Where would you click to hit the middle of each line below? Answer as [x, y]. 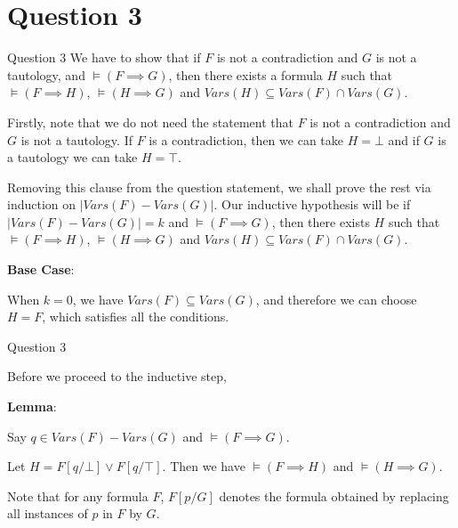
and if [404, 139]
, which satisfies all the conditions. [136, 317]
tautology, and [46, 74]
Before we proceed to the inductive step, [117, 376]
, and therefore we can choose [336, 299]
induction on [42, 204]
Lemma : [32, 406]
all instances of [48, 513]
